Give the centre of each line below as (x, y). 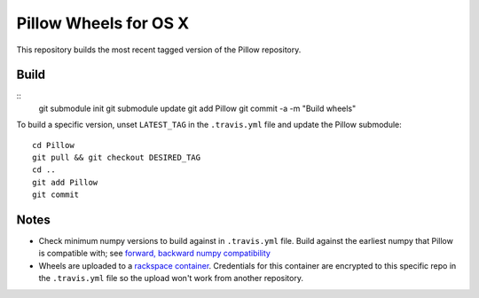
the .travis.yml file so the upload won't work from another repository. (171, 278)
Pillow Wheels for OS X (103, 23)
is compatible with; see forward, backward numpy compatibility (154, 254)
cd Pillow (53, 145)
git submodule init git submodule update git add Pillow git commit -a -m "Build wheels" (197, 108)
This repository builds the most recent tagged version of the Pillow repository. (159, 50)
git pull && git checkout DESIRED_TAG (117, 158)
